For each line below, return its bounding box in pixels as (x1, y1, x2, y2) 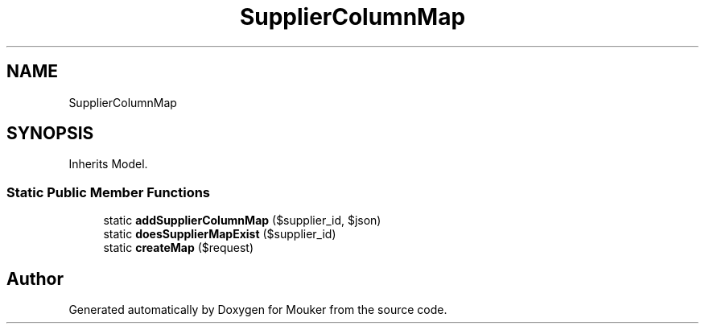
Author (6, 268, 64, 289)
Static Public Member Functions (6, 184, 211, 200)
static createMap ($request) (103, 241, 254, 255)
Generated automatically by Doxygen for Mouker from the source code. (68, 303, 447, 317)
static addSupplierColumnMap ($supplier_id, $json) (103, 213, 381, 228)
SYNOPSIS (6, 123, 94, 144)
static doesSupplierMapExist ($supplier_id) (103, 227, 336, 241)
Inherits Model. (68, 157, 148, 171)
